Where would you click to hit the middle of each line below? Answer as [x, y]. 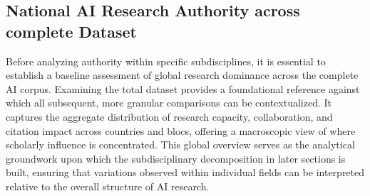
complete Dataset [71, 31]
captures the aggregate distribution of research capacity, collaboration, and [169, 116]
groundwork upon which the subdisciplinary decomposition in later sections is [176, 158]
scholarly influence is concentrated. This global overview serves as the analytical [180, 145]
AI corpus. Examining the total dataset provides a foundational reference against [183, 88]
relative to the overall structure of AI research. [108, 186]
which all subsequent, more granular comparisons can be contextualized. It [169, 103]
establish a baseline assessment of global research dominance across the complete [182, 75]
